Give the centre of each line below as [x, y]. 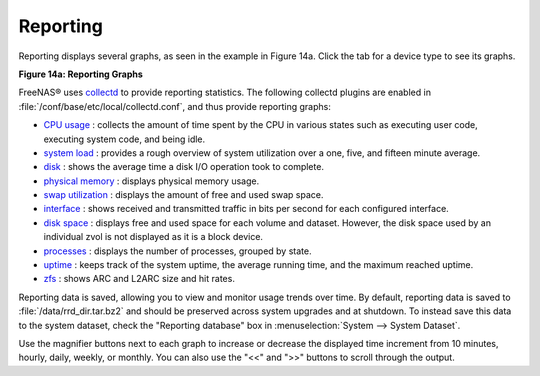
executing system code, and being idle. [124, 139]
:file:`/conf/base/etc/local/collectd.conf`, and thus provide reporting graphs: [175, 106]
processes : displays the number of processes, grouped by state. [177, 251]
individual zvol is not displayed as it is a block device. [153, 237]
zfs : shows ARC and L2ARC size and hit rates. [139, 279]
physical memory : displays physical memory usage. [151, 181]
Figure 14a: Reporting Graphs [81, 74]
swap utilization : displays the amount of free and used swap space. [183, 195]
